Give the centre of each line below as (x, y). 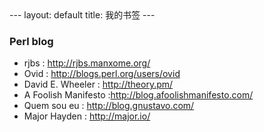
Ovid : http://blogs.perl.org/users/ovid (102, 74)
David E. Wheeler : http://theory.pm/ (98, 84)
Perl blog (31, 41)
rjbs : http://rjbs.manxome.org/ (87, 63)
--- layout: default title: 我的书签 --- (82, 15)
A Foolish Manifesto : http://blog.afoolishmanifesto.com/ (138, 95)
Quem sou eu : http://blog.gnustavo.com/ (109, 106)
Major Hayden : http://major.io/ (87, 116)
